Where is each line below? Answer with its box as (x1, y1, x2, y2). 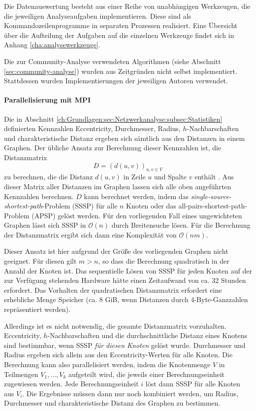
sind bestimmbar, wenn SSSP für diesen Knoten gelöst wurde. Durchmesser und (4, 340, 246, 350)
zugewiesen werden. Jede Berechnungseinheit (4, 378, 139, 389)
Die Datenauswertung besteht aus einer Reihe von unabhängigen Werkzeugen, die (4, 1, 251, 11)
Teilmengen (4, 369, 38, 379)
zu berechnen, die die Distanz (4, 171, 93, 182)
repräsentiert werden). (4, 304, 70, 314)
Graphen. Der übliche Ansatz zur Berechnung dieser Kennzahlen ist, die (4, 142, 222, 153)
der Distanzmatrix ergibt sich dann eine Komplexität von (4, 229, 177, 240)
